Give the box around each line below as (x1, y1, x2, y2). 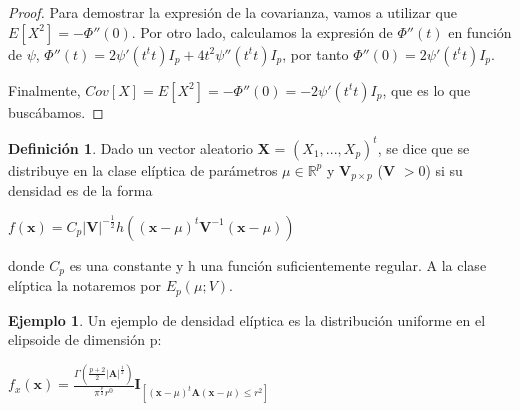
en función (448, 21, 512, 42)
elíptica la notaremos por (8, 275, 161, 296)
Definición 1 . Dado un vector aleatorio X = (8, 137, 286, 158)
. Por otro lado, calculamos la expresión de (131, 21, 393, 42)
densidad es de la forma (8, 180, 153, 201)
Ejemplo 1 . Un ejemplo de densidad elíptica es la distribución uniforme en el (8, 309, 486, 330)
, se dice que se (377, 137, 470, 158)
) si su (425, 159, 463, 180)
